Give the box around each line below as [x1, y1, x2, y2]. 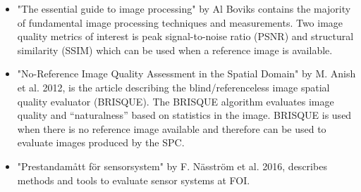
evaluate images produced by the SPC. [17, 135, 185, 150]
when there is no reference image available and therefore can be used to [17, 121, 326, 136]
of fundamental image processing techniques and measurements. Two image [17, 15, 343, 30]
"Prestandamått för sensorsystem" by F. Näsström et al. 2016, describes [17, 158, 327, 173]
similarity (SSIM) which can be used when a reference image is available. [17, 42, 333, 57]
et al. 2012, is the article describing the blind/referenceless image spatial [17, 79, 330, 94]
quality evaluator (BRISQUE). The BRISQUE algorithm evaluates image [17, 94, 334, 108]
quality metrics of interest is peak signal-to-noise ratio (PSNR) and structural [17, 29, 354, 44]
